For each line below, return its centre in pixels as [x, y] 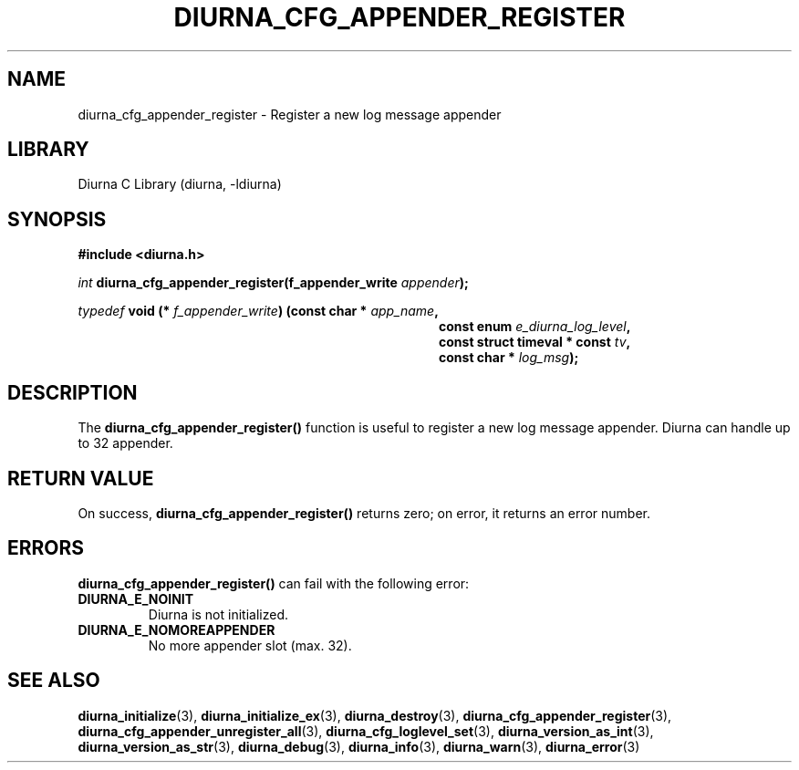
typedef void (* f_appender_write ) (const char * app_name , [258, 311]
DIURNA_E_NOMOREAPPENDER [176, 630]
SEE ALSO [54, 681]
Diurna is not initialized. [218, 614]
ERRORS [46, 548]
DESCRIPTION [73, 392]
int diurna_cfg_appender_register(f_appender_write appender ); [273, 283]
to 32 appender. [125, 443]
